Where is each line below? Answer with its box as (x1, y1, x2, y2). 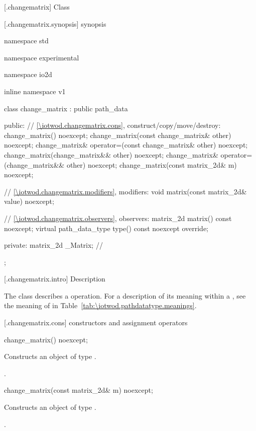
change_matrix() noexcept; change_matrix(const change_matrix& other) (4, 129, 231, 140)
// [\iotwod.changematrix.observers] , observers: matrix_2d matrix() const (4, 212, 232, 223)
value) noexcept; (4, 196, 54, 206)
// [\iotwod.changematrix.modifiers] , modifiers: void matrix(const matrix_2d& (4, 186, 247, 196)
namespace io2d (4, 69, 52, 80)
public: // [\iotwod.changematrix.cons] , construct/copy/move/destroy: (4, 120, 221, 130)
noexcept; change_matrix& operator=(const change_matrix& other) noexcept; (4, 139, 248, 150)
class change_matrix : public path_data (4, 103, 128, 113)
